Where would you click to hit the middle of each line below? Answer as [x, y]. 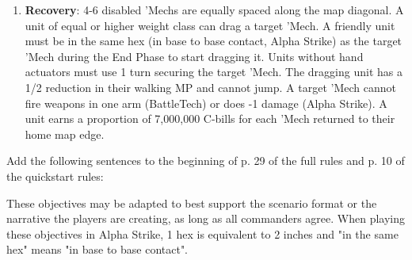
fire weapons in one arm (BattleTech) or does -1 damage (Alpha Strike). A [206, 103]
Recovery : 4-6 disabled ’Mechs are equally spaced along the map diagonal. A [214, 10]
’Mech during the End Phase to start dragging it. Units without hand [194, 56]
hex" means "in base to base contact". [97, 249]
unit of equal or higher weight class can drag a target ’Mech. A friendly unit [210, 25]
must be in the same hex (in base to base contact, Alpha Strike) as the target [214, 41]
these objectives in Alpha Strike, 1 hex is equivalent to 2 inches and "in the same [202, 233]
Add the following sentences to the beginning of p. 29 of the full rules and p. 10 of [206, 161]
